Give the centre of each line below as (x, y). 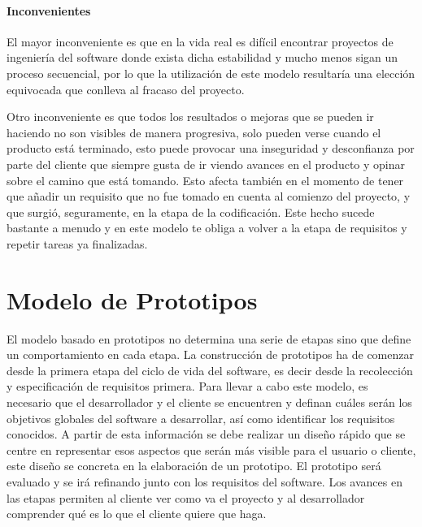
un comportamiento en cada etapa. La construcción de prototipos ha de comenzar (210, 354)
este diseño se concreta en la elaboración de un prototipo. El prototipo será (194, 466)
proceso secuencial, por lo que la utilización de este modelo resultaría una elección (211, 73)
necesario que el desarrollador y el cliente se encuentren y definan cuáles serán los (209, 402)
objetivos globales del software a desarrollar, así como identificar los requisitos (201, 418)
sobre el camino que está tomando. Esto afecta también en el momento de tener (205, 180)
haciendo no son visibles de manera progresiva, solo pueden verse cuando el (194, 132)
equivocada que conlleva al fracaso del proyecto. (126, 89)
